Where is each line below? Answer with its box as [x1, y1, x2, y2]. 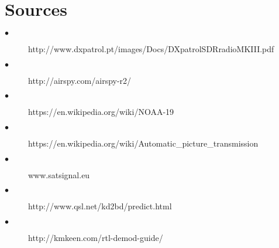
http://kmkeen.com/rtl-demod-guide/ [28, 231, 163, 243]
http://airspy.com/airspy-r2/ [28, 74, 132, 86]
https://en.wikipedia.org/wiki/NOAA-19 [28, 106, 174, 118]
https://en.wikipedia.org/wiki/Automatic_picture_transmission [28, 137, 259, 149]
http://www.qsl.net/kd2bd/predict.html [28, 200, 172, 212]
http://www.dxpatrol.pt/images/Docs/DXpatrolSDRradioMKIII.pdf [28, 43, 274, 55]
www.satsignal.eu [28, 168, 90, 181]
